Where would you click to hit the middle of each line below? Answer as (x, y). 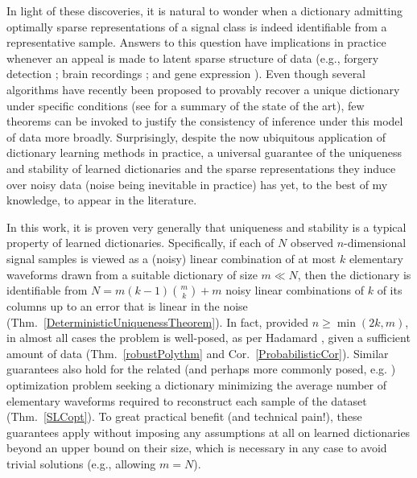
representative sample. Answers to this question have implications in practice (196, 42)
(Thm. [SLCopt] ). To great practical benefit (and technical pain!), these (184, 416)
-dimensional (375, 243)
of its (390, 290)
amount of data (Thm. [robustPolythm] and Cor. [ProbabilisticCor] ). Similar (198, 353)
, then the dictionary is (354, 274)
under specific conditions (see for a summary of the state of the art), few (186, 105)
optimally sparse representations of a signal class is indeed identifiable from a (197, 26)
